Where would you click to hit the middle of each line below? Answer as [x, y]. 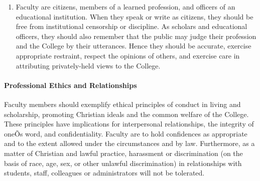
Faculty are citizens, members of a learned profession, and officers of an [125, 6]
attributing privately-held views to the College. [88, 65]
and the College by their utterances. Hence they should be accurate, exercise [134, 46]
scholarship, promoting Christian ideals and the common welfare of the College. [126, 114]
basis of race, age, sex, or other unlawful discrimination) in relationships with [123, 163]
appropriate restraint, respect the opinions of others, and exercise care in [128, 55]
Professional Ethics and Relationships [71, 85]
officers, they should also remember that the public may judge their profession [136, 36]
